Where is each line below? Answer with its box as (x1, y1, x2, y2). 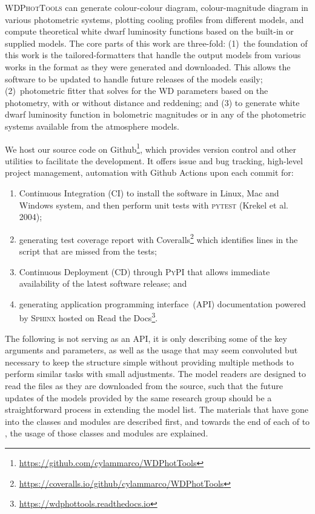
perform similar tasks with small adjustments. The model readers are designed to (5, 367, 307, 380)
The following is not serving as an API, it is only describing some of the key (5, 332, 287, 344)
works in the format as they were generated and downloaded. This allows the (5, 60, 291, 73)
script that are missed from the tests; (19, 245, 157, 257)
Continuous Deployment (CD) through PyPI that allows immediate (19, 265, 270, 278)
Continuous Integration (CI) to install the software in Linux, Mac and (19, 186, 279, 199)
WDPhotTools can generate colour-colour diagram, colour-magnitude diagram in (5, 1, 308, 13)
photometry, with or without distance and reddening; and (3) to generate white (5, 96, 300, 108)
